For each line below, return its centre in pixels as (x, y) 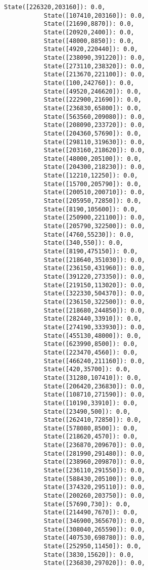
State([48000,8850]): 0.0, (89, 41)
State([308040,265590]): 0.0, (94, 529)
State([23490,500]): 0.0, (87, 411)
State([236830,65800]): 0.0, (93, 108)
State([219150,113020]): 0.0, (94, 285)
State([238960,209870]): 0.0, (94, 462)
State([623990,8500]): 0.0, (91, 344)
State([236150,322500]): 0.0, (94, 302)
